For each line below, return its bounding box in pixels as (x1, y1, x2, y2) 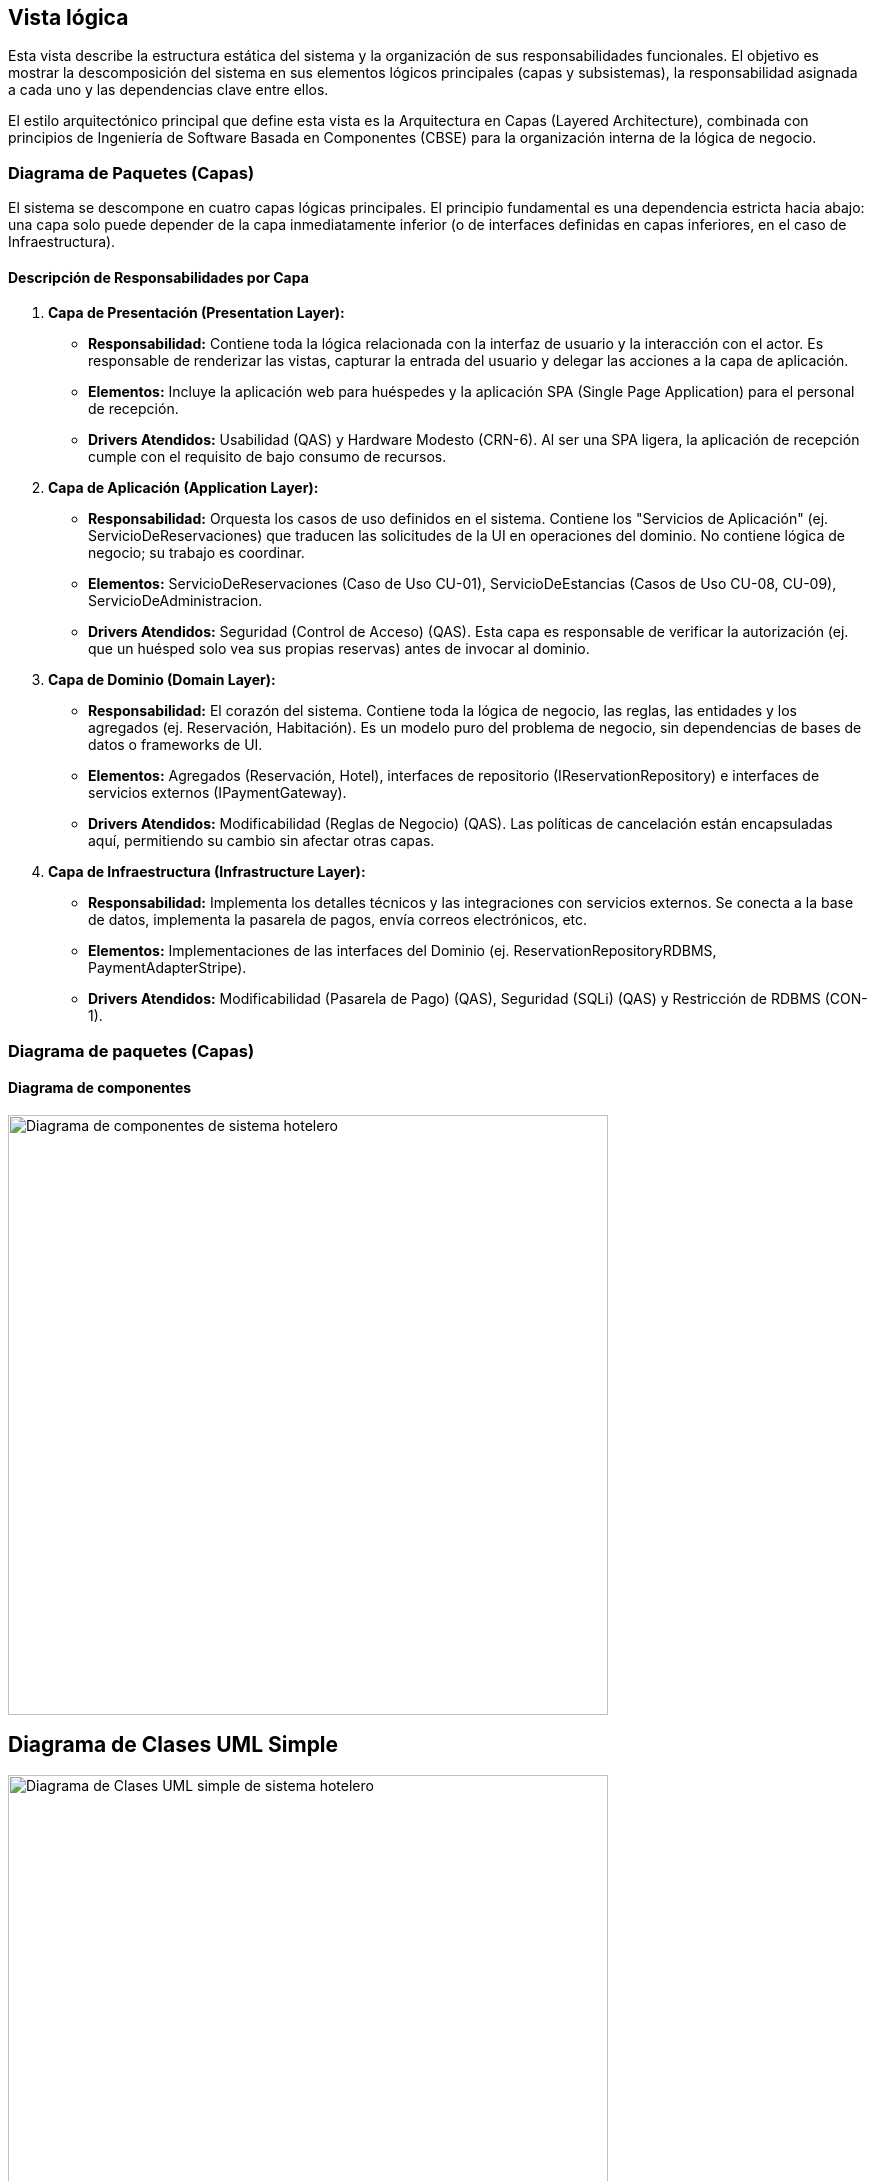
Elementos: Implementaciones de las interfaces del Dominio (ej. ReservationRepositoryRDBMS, (88, 942, 717, 960)
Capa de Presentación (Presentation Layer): (48, 304, 345, 322)
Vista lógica (8, 5, 129, 30)
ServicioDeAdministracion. (88, 592, 263, 610)
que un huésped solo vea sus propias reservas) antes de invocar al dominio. (88, 640, 590, 658)
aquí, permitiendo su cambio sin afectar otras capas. (88, 832, 435, 850)
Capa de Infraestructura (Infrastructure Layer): (48, 863, 366, 881)
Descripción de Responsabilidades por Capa (8, 268, 309, 286)
